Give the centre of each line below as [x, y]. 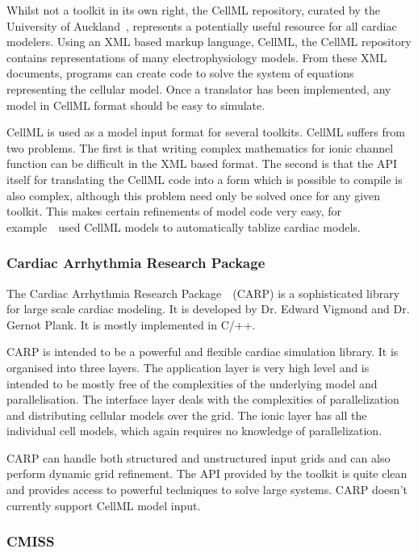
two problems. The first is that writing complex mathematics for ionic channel [200, 147]
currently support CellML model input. [104, 505]
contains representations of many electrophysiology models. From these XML [197, 57]
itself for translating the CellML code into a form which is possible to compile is [205, 179]
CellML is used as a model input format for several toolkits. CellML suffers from [206, 132]
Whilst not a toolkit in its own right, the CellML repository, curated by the [194, 10]
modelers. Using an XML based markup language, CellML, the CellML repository [209, 42]
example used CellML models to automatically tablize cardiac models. [184, 226]
